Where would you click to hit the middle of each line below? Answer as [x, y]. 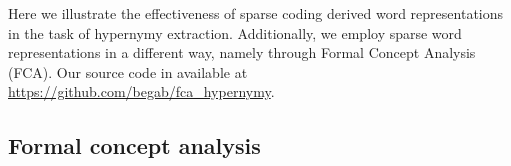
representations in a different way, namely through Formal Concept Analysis [242, 52]
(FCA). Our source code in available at [128, 71]
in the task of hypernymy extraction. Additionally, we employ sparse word [235, 32]
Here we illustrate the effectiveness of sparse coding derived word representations [256, 13]
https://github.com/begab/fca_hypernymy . [141, 91]
